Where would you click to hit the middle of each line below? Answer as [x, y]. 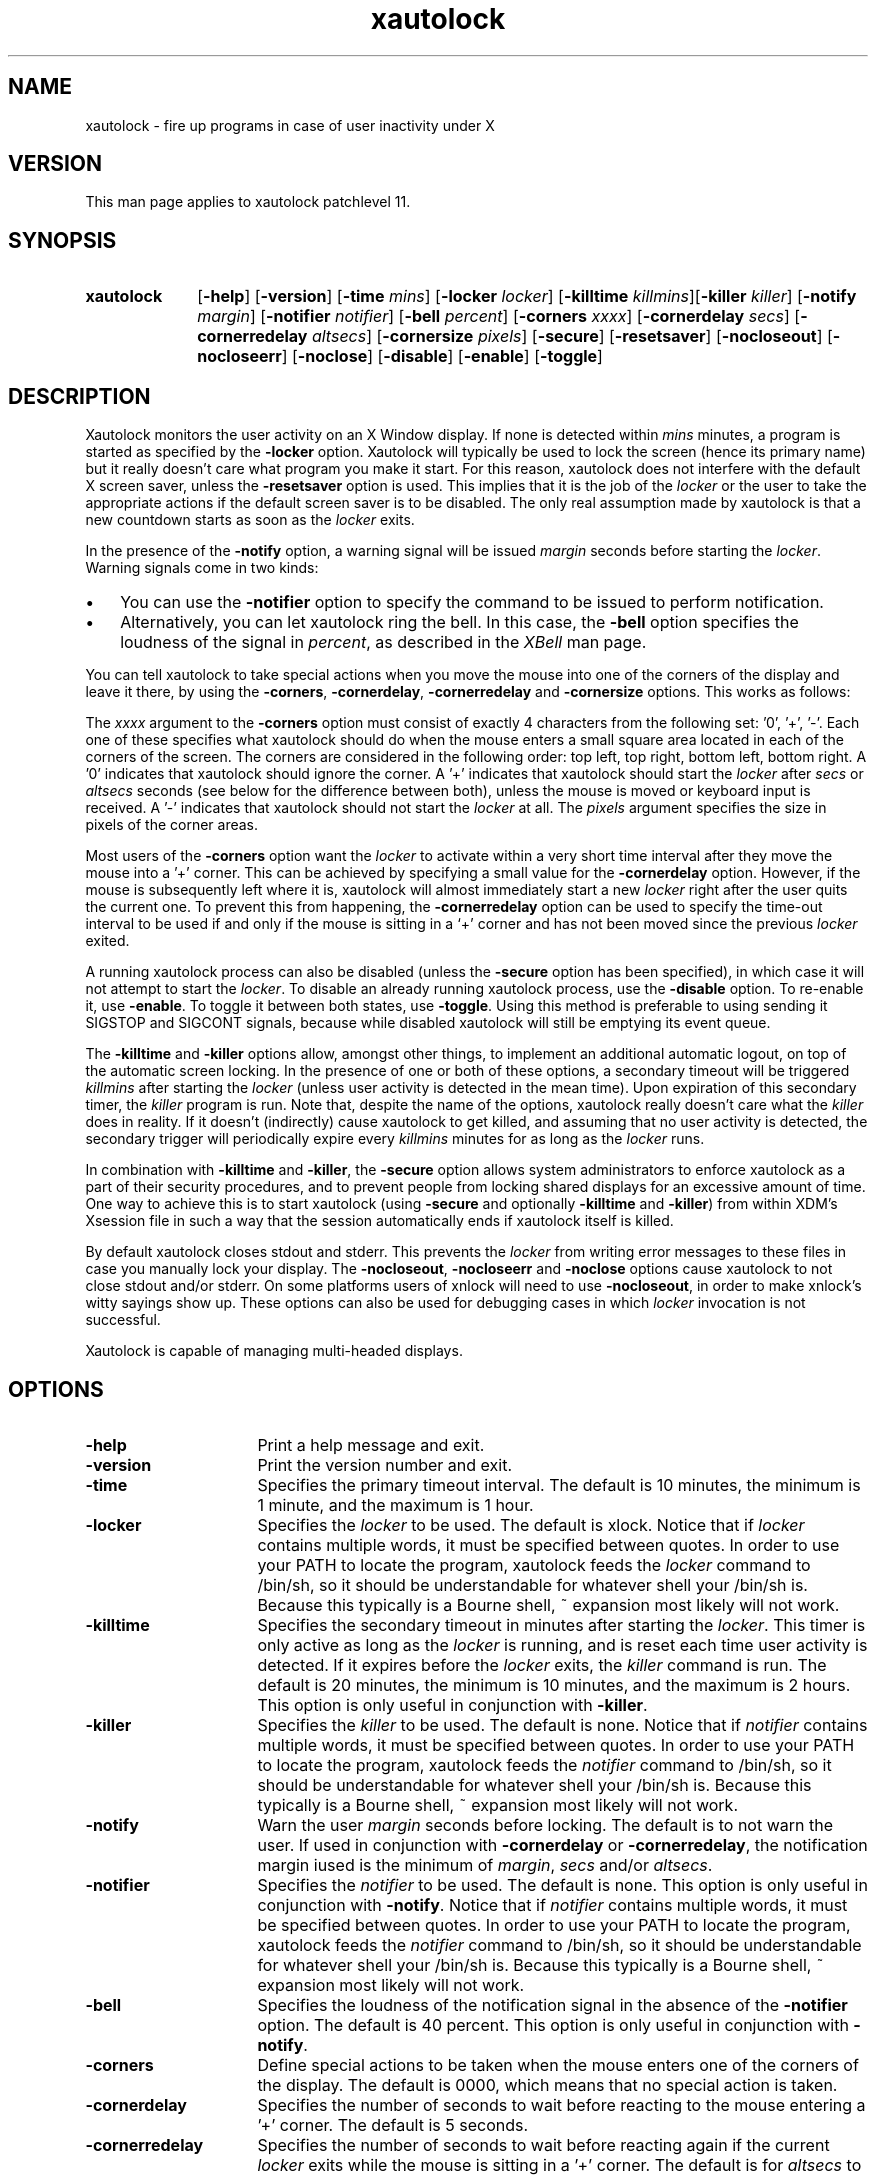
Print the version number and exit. [384, 1464]
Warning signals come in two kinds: [202, 568]
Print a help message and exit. [371, 1444]
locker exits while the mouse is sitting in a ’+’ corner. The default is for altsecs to [559, 2164]
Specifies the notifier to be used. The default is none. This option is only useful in [562, 1884]
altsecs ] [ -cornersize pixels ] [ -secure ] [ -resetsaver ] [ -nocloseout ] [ [572, 336]
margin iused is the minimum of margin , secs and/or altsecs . [485, 1864]
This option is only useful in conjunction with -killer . [452, 1704]
